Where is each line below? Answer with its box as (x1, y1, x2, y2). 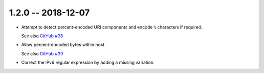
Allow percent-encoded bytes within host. (21, 42, 106, 48)
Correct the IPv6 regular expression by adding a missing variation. (21, 59, 155, 65)
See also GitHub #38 (21, 33, 64, 39)
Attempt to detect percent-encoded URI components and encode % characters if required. (21, 24, 202, 30)
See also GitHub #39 (21, 51, 64, 57)
